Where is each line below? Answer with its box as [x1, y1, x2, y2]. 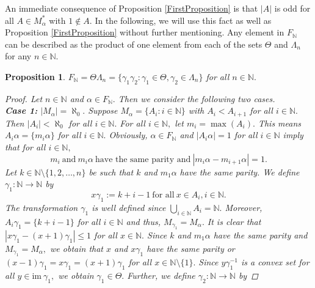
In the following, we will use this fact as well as [95, 13, 272, 26]
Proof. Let [5, 92, 43, 105]
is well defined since [92, 201, 166, 213]
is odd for [274, 2, 311, 14]
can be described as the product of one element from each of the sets [5, 37, 262, 50]
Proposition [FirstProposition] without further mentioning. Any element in [5, 26, 284, 39]
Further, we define [127, 269, 195, 282]
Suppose [88, 104, 118, 117]
